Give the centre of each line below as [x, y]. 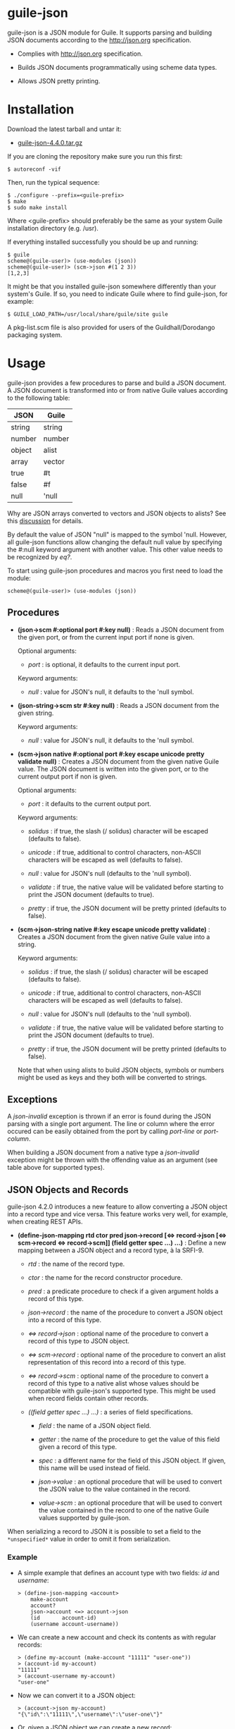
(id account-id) [64, 1618]
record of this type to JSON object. [79, 1341]
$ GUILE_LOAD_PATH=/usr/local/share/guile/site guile [88, 314]
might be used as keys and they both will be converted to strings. [112, 1077]
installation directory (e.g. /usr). [53, 228]
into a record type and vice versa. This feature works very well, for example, [118, 1214]
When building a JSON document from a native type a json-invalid [103, 1153]
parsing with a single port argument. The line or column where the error [111, 1124]
